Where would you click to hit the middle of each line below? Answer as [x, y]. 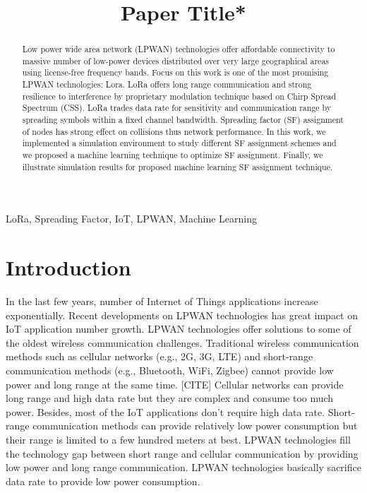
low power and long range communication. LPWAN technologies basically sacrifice [183, 467]
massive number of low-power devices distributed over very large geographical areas [176, 60]
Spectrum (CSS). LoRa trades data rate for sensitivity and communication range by [177, 108]
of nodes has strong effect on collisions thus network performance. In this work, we [174, 131]
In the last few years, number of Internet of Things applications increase [162, 301]
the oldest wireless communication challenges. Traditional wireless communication [182, 342]
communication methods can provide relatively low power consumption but [195, 426]
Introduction [68, 267]
